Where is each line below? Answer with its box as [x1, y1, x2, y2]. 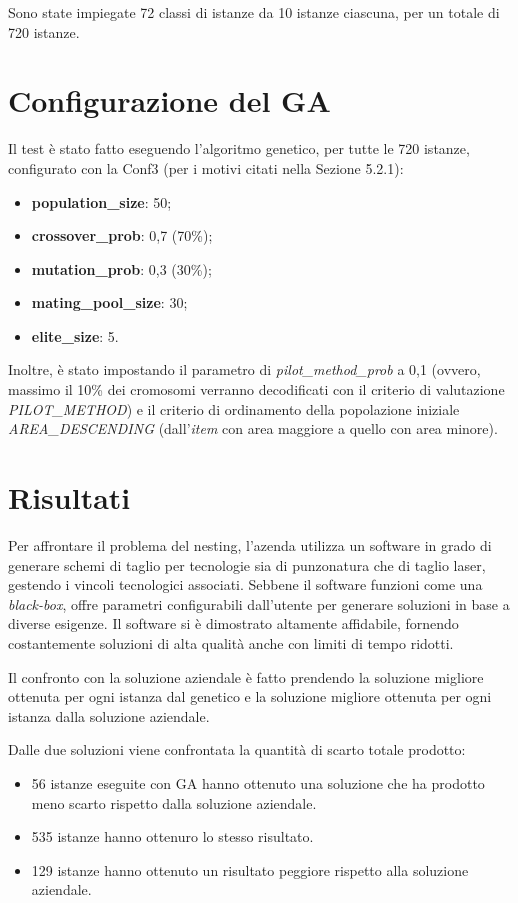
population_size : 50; [31, 191, 172, 212]
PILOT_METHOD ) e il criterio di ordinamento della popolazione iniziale [8, 398, 460, 419]
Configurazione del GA [8, 80, 331, 121]
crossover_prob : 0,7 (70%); [31, 225, 213, 246]
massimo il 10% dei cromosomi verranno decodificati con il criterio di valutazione [8, 379, 505, 400]
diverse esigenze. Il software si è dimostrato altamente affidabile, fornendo [8, 613, 459, 634]
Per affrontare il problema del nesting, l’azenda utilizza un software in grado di [8, 534, 492, 555]
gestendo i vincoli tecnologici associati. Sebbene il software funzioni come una [8, 574, 483, 595]
